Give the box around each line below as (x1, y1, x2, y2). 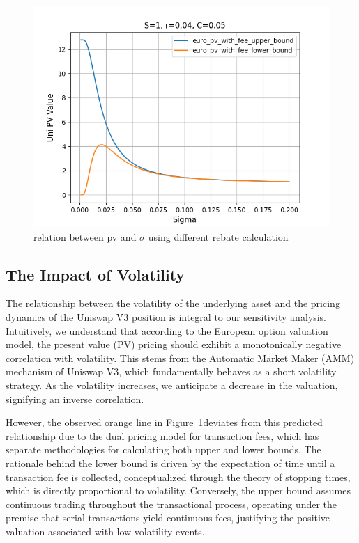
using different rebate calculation (148, 229, 289, 244)
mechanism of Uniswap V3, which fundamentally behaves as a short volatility (6, 364, 337, 379)
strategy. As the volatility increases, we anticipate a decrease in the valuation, (6, 377, 338, 392)
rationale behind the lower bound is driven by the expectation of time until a (6, 455, 335, 470)
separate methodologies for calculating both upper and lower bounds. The (6, 442, 321, 457)
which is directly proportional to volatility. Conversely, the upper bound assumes (6, 483, 351, 498)
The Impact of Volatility (6, 263, 185, 285)
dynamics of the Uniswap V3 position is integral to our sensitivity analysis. (6, 309, 326, 324)
